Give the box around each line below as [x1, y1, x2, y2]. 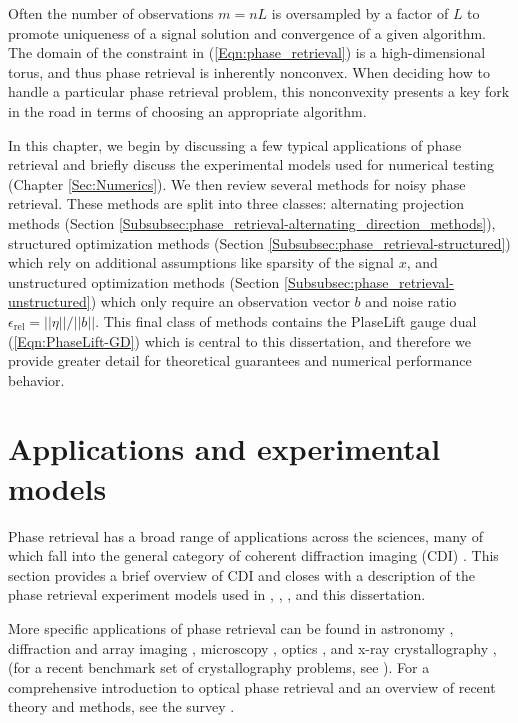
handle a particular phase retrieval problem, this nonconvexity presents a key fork [8, 81, 510, 102]
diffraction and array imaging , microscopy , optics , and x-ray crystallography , [8, 637, 497, 658]
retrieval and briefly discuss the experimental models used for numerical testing [8, 154, 495, 175]
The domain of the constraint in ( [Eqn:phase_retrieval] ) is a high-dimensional [8, 42, 486, 63]
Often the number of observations [8, 3, 214, 23]
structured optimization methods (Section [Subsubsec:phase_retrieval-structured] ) [8, 232, 511, 253]
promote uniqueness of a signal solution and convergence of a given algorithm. [8, 22, 486, 43]
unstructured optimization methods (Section [8, 271, 280, 292]
